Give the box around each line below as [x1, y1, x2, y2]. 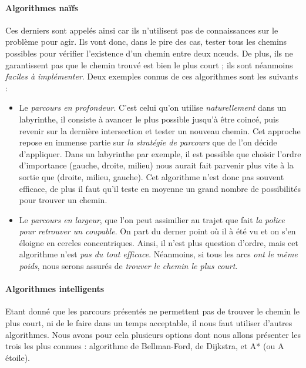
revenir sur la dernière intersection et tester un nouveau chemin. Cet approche [19, 124, 301, 137]
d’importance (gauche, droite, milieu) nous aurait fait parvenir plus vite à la [19, 159, 294, 171]
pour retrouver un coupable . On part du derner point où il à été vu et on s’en [19, 225, 296, 237]
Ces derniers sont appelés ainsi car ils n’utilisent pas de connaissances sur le [5, 24, 278, 36]
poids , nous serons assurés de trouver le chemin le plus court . [19, 260, 238, 272]
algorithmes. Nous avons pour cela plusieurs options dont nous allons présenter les [5, 328, 301, 340]
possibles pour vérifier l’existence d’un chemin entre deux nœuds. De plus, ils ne [5, 47, 293, 59]
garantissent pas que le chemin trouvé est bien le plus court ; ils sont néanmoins [5, 58, 293, 71]
